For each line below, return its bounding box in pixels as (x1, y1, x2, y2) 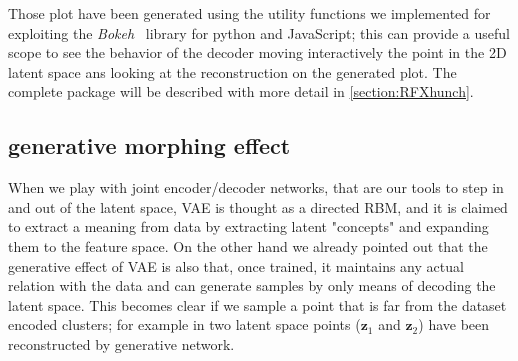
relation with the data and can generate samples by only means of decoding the (8, 275, 496, 296)
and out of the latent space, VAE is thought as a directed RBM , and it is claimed (8, 196, 508, 217)
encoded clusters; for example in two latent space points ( (8, 314, 361, 335)
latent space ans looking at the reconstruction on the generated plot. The (8, 61, 457, 82)
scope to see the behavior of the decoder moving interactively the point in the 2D (8, 42, 507, 63)
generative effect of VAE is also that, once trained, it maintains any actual (8, 255, 464, 276)
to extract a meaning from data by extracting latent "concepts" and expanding (8, 216, 489, 237)
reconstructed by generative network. (8, 333, 235, 354)
